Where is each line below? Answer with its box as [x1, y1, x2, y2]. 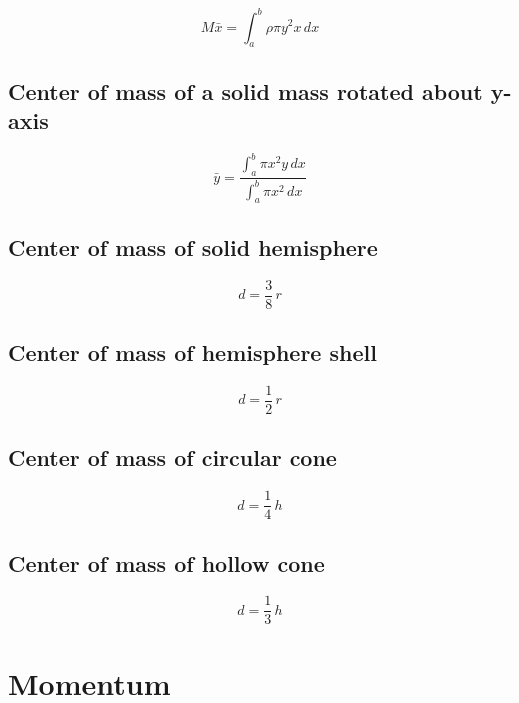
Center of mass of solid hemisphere [8, 231, 378, 262]
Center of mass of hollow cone [8, 547, 325, 578]
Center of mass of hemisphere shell [8, 337, 377, 368]
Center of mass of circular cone [8, 442, 337, 473]
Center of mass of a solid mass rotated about [8, 75, 483, 106]
